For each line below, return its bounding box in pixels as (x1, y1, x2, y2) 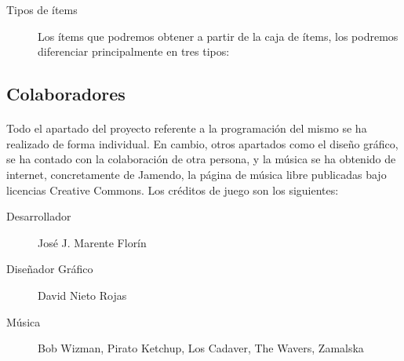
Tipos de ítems (6, 2, 78, 17)
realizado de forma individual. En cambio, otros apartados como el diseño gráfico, (6, 135, 399, 151)
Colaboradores (6, 82, 126, 106)
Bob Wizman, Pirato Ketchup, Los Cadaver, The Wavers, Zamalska (38, 340, 364, 356)
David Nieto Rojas (38, 286, 127, 303)
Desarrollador (6, 208, 71, 224)
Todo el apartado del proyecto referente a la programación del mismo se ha (6, 120, 367, 137)
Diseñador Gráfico (6, 261, 93, 277)
